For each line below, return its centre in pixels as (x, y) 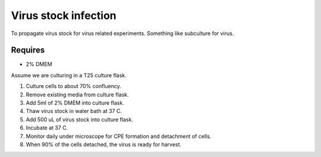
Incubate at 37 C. (47, 128)
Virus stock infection (64, 15)
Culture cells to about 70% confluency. (73, 86)
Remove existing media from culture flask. (77, 95)
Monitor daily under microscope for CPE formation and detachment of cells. (119, 136)
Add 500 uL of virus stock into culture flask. (80, 120)
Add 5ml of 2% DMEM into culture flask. (75, 103)
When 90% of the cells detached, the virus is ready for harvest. (103, 144)
